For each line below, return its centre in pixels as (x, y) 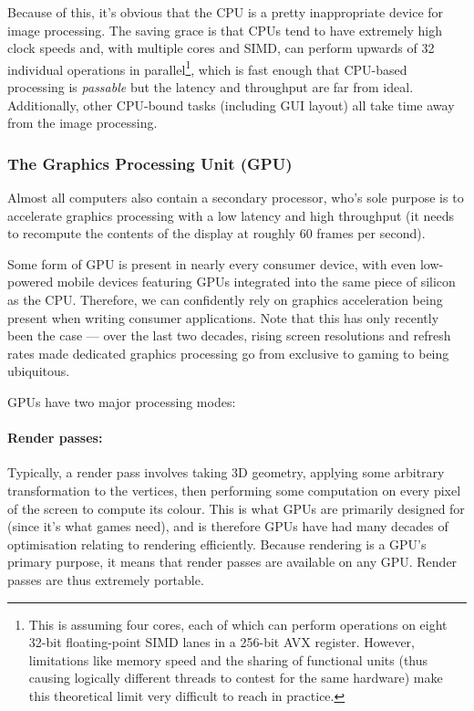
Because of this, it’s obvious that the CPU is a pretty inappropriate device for (226, 12)
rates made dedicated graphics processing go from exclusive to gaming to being (228, 353)
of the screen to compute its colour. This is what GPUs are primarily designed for (236, 508)
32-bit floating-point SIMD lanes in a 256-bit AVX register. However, (222, 642)
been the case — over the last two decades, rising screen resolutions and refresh (229, 335)
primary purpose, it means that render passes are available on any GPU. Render (232, 562)
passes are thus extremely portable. (106, 579)
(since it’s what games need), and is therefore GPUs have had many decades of (228, 526)
